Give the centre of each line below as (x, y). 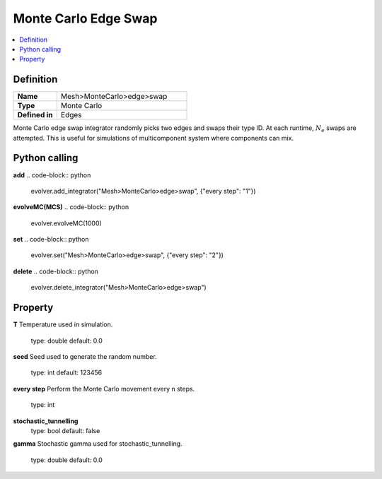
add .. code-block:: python (52, 175)
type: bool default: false (65, 430)
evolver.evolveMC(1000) (66, 223)
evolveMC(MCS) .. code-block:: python (71, 207)
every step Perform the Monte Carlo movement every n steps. (104, 389)
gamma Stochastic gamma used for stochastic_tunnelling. (98, 444)
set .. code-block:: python (51, 239)
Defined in (35, 115)
